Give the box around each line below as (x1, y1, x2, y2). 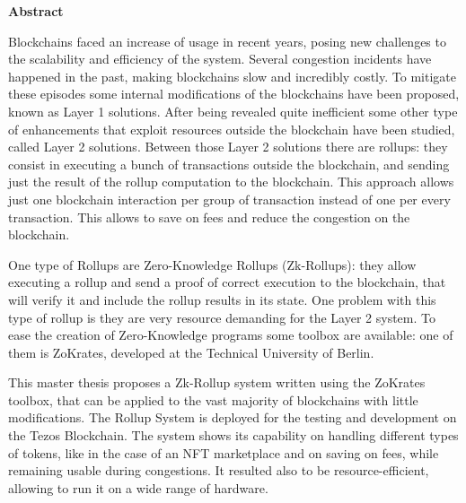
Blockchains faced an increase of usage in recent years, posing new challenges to (8, 31, 446, 50)
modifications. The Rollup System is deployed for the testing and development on (8, 408, 457, 427)
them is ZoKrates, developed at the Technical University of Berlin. (8, 343, 374, 361)
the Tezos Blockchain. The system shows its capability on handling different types (8, 426, 459, 445)
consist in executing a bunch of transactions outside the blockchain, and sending (8, 154, 450, 173)
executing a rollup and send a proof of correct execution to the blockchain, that (8, 273, 446, 291)
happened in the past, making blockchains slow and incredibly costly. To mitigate (8, 66, 456, 85)
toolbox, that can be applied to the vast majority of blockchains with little (8, 390, 418, 409)
